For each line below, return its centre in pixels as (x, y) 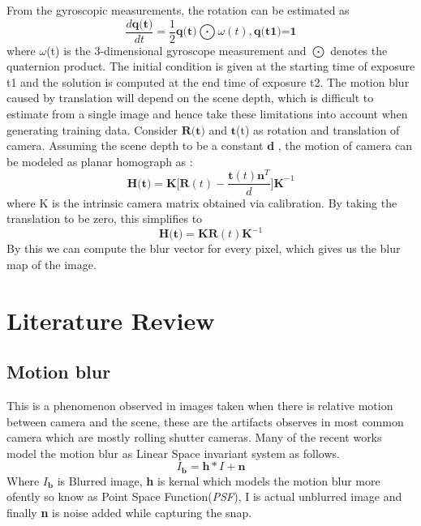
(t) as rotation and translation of (318, 129)
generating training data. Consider (92, 129)
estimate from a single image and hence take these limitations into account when (207, 114)
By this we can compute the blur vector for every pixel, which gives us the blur (204, 248)
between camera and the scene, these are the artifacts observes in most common (205, 421)
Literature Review (111, 320)
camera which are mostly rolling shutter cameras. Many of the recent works (194, 437)
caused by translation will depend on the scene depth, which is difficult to (190, 98)
